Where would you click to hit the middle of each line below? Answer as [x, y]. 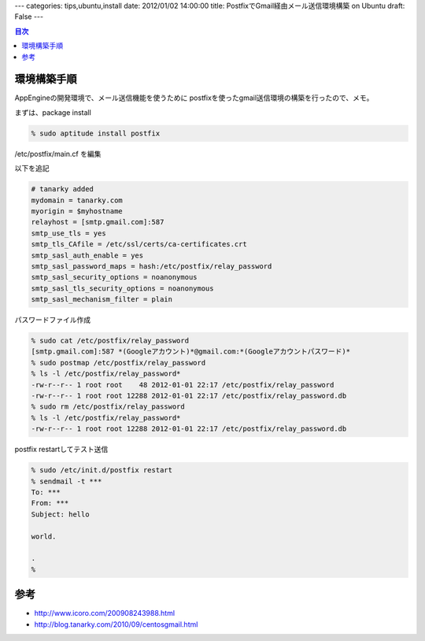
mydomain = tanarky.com [77, 200]
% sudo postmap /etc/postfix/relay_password [118, 363]
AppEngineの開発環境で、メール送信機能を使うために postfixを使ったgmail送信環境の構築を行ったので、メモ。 [194, 98]
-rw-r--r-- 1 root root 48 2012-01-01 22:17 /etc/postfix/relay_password [183, 385]
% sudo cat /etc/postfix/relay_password [110, 341]
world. [44, 536]
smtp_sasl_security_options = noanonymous [114, 277]
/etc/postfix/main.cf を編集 [58, 154]
